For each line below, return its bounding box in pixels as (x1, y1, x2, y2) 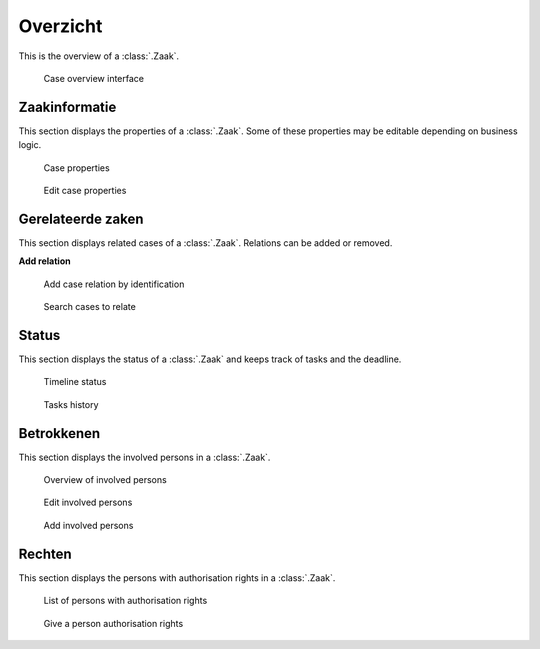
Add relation (18, 255, 71, 267)
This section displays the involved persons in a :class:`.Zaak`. (18, 451, 271, 463)
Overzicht (18, 15, 103, 37)
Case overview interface (43, 72, 145, 84)
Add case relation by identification (43, 278, 185, 290)
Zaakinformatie (18, 98, 117, 115)
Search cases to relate (43, 301, 137, 313)
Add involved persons (43, 519, 134, 531)
